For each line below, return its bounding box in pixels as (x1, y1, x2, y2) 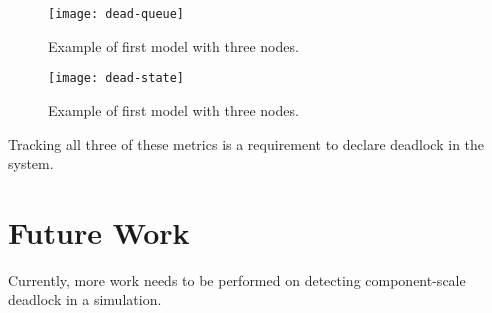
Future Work (8, 211, 190, 252)
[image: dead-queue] (48, 7, 185, 21)
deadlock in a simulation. (8, 289, 162, 310)
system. (8, 153, 54, 174)
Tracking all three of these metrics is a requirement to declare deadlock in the (8, 133, 485, 154)
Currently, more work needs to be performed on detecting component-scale (8, 269, 466, 290)
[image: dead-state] (48, 71, 185, 86)
